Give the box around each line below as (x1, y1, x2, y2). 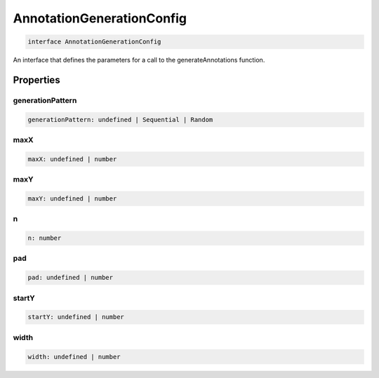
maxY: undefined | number (27, 194, 117, 203)
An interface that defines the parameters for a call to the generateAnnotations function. (13, 56, 265, 65)
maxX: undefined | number (27, 155, 117, 163)
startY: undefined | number (27, 313, 124, 321)
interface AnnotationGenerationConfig (27, 38, 161, 46)
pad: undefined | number (27, 274, 114, 282)
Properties (13, 74, 60, 86)
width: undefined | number (27, 353, 121, 360)
